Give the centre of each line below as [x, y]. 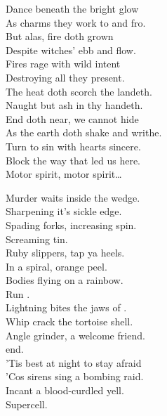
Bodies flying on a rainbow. [65, 280]
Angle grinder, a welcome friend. [75, 335]
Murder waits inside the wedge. [73, 197]
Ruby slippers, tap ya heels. [65, 253]
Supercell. [27, 404]
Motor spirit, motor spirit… [64, 174]
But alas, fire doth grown [60, 36]
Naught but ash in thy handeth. [74, 105]
